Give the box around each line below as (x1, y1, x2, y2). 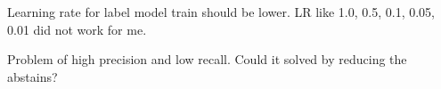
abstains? (7, 67, 58, 85)
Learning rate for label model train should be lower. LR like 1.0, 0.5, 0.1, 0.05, (7, 3, 435, 20)
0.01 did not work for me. (7, 20, 147, 38)
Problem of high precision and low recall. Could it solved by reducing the (7, 50, 407, 69)
